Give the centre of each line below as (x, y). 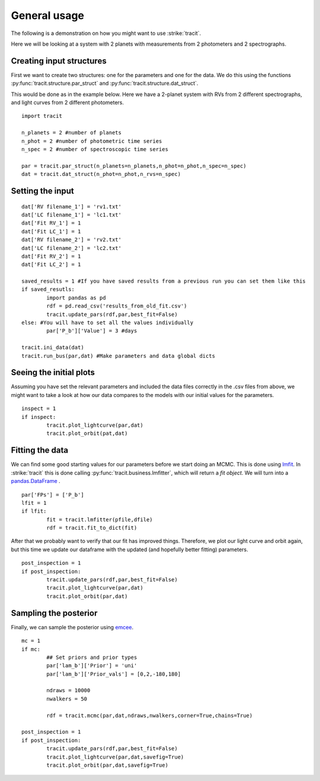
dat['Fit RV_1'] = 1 (51, 223)
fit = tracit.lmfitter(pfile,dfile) (100, 519)
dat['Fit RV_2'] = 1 (51, 256)
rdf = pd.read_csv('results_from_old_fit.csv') (117, 306)
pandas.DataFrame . (36, 481)
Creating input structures (59, 61)
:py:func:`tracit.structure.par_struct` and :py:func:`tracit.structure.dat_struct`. (105, 84)
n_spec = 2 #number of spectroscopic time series (95, 149)
